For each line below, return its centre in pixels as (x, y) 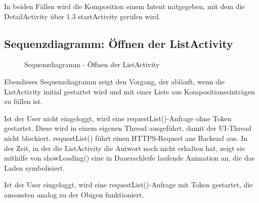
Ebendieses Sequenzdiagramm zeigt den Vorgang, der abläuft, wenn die (115, 81)
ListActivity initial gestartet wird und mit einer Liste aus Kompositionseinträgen (129, 91)
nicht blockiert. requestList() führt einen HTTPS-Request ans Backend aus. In (126, 138)
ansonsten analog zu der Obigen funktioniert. (74, 194)
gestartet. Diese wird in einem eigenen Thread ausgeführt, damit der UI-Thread (128, 128)
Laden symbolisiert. (34, 167)
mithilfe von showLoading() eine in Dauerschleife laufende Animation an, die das (129, 158)
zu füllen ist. (23, 101)
